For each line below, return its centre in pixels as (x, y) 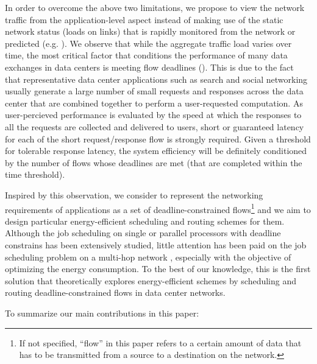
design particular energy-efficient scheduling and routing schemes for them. (145, 221)
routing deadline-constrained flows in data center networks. (115, 292)
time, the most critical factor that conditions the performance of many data (146, 55)
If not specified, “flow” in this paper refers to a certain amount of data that (160, 342)
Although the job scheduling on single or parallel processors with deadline (143, 233)
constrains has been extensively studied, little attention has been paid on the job (156, 244)
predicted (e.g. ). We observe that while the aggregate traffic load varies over (148, 43)
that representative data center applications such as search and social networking (156, 79)
